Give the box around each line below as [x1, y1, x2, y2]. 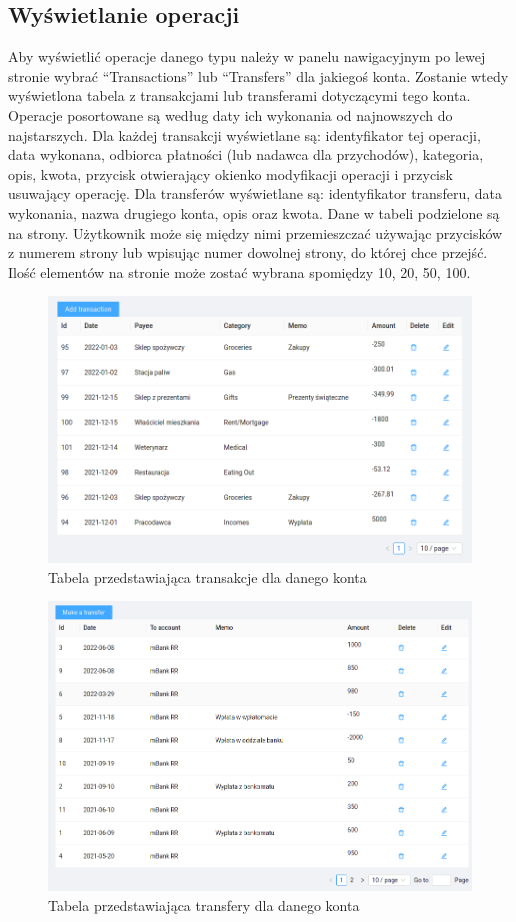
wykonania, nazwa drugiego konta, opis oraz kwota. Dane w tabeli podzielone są [8, 202, 500, 223]
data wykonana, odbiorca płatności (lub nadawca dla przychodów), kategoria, [8, 144, 484, 165]
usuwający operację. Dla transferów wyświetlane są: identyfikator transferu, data [8, 183, 502, 204]
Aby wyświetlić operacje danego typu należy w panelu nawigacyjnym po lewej [8, 46, 486, 67]
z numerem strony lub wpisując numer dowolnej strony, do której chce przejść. [8, 242, 488, 263]
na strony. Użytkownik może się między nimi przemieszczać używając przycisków [8, 222, 503, 243]
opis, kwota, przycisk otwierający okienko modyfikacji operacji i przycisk [8, 163, 453, 184]
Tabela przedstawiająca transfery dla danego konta [48, 894, 360, 915]
